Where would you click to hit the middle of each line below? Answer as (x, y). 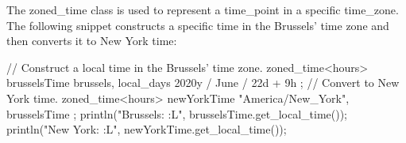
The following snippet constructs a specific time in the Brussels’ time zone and (198, 25)
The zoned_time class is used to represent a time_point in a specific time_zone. (203, 9)
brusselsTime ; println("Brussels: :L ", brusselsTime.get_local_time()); (177, 113)
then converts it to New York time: (92, 41)
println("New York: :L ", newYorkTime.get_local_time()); (147, 129)
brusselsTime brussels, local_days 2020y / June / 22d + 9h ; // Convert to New (203, 83)
